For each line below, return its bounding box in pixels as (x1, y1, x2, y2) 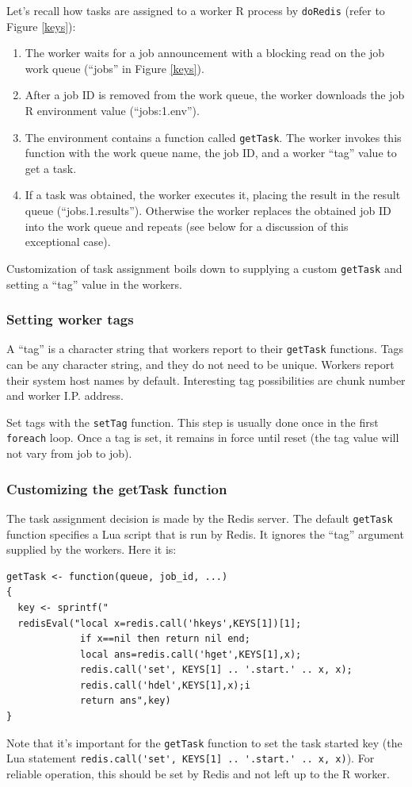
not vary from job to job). (6, 445, 132, 462)
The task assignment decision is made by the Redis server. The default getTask (6, 509, 393, 526)
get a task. (25, 159, 77, 176)
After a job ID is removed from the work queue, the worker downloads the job (25, 86, 405, 103)
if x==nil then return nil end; (80, 633, 250, 645)
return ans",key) (80, 695, 171, 707)
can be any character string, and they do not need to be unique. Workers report (6, 355, 395, 372)
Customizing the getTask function (6, 478, 227, 498)
